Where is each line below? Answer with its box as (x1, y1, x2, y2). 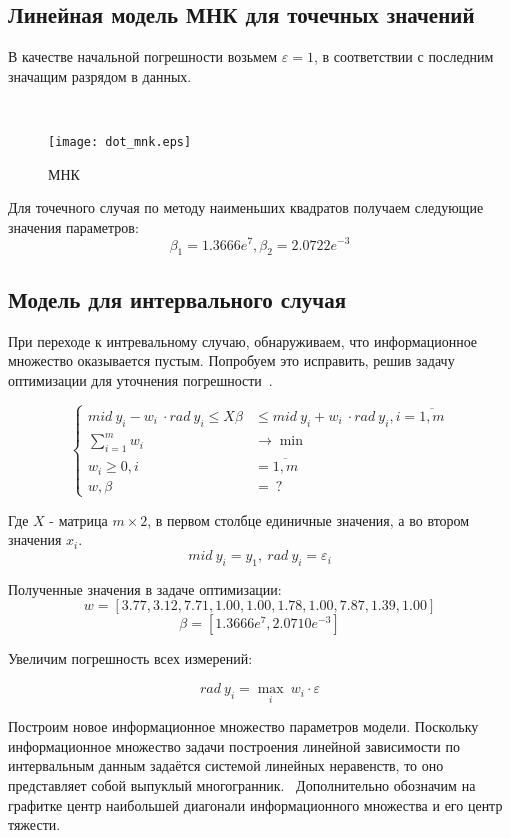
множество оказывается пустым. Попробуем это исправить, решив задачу (8, 350, 455, 371)
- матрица (49, 509, 108, 530)
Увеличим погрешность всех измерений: (8, 648, 253, 669)
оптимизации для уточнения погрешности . (8, 369, 273, 390)
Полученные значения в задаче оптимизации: (8, 578, 282, 599)
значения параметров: (8, 216, 139, 237)
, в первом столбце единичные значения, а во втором (147, 509, 470, 530)
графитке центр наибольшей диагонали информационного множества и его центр (8, 794, 503, 815)
